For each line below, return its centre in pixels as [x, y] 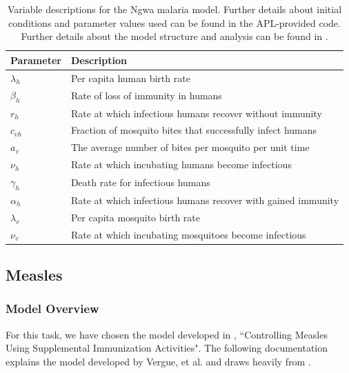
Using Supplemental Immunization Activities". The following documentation [167, 348]
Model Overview [52, 309]
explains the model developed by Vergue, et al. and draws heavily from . [158, 361]
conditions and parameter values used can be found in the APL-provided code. [174, 22]
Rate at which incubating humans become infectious [181, 164]
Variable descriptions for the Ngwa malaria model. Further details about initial [174, 9]
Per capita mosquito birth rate [135, 217]
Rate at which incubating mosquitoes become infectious [188, 234]
